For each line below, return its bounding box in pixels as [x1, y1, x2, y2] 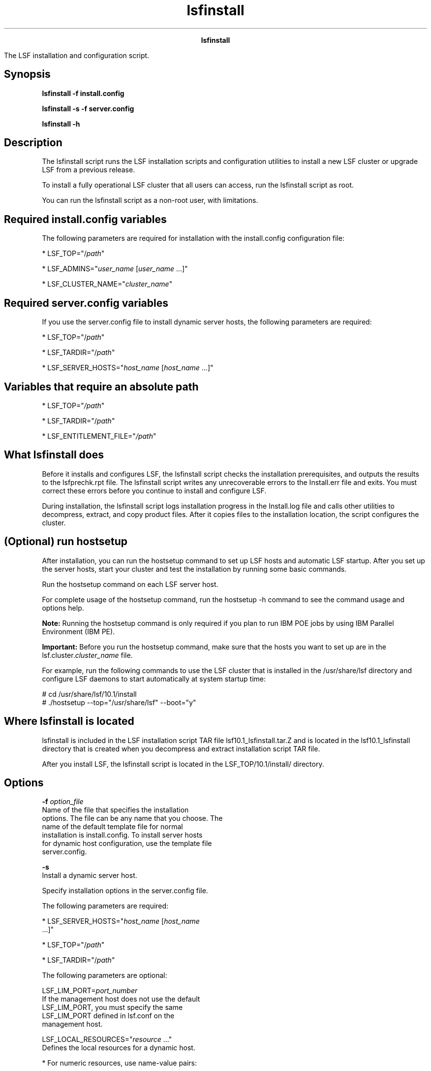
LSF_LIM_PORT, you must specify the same [42, 1003, 183, 1012]
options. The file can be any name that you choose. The [42, 814, 223, 823]
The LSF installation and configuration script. [4, 51, 150, 60]
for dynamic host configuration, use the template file [42, 839, 212, 848]
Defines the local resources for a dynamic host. [42, 1043, 195, 1052]
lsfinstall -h [42, 119, 80, 128]
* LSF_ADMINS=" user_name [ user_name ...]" [42, 264, 188, 273]
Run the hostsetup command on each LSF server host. [42, 580, 218, 588]
